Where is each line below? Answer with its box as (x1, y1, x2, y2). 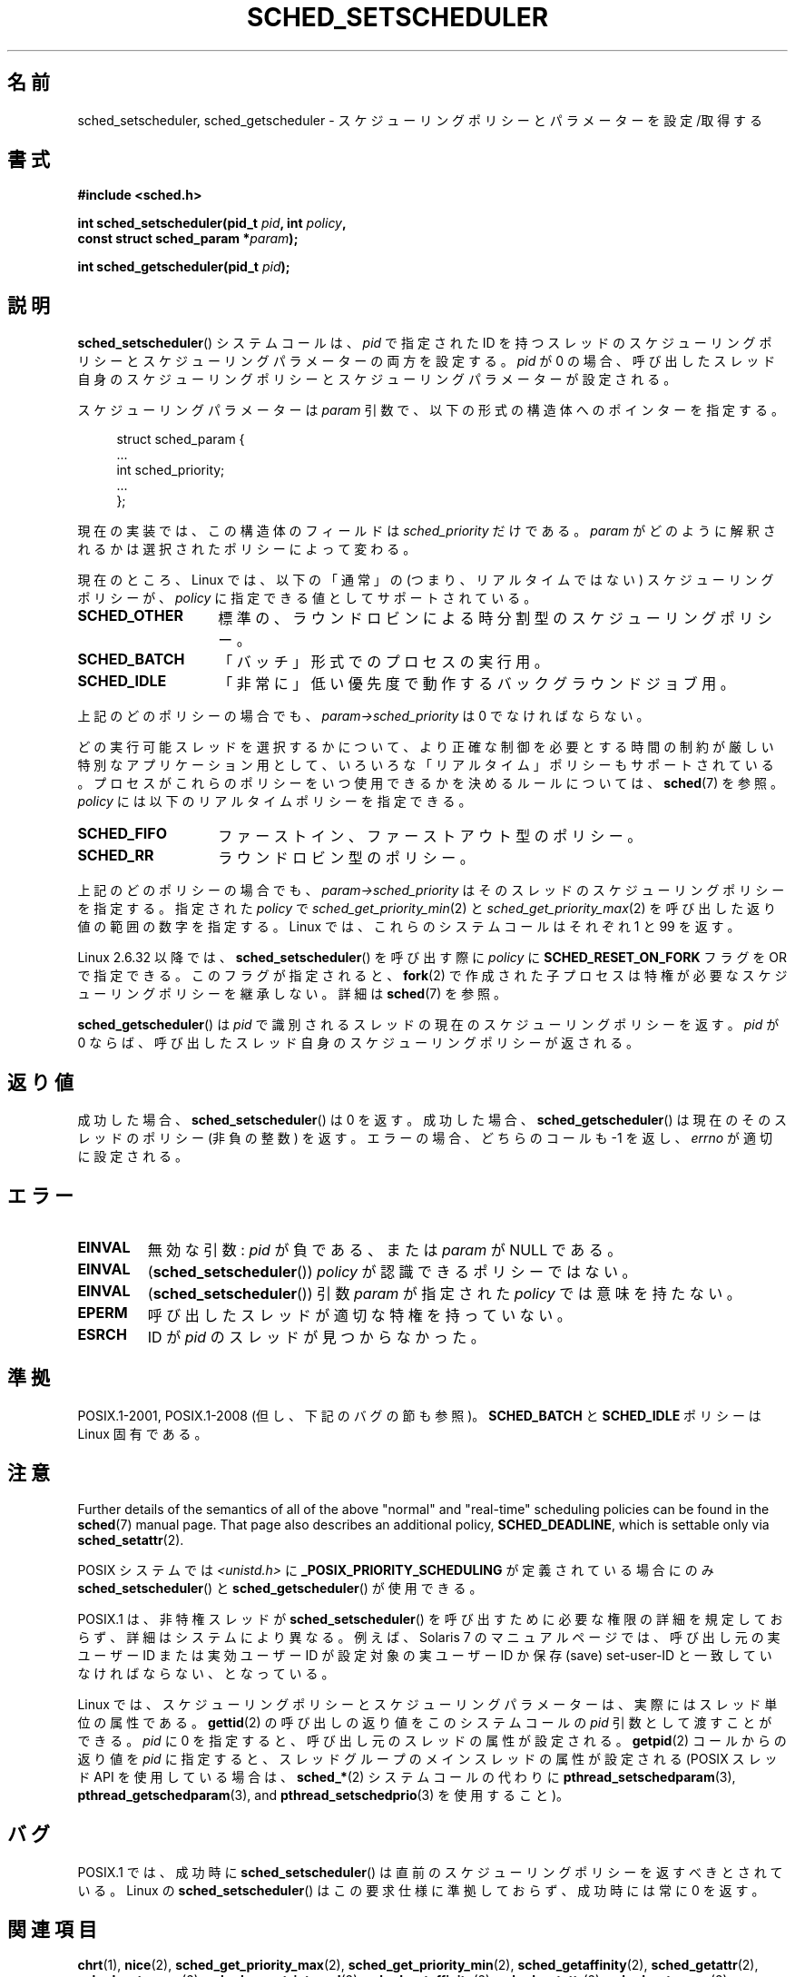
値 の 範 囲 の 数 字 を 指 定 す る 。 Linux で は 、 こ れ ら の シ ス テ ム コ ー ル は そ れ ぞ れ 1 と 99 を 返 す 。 (77, 919, 741, 935)
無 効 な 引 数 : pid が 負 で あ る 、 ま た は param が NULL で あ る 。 (147, 1240, 623, 1259)
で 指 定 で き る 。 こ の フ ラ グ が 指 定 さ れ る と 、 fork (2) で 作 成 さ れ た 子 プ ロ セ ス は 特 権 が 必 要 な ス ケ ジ (77, 968, 788, 984)
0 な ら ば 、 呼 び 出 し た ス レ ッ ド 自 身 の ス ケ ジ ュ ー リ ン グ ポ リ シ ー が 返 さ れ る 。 (77, 1035, 640, 1051)
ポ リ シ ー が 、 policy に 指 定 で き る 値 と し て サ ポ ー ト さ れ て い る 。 (77, 590, 537, 606)
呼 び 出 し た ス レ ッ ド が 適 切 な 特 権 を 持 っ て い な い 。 (147, 1305, 572, 1324)
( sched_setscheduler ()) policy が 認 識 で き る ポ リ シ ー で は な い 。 (147, 1262, 637, 1281)
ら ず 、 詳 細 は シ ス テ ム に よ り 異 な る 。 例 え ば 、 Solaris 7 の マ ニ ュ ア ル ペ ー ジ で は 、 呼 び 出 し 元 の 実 (77, 1628, 780, 1645)
